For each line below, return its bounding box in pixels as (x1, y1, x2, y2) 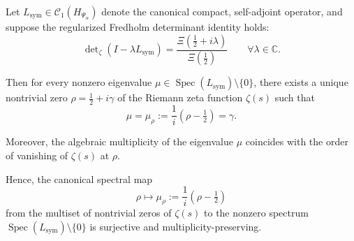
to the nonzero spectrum (204, 205, 309, 220)
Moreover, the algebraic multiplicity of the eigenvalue (6, 134, 234, 149)
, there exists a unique (253, 75, 348, 89)
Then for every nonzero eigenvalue (6, 75, 152, 89)
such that (274, 90, 315, 105)
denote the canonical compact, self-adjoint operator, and (101, 4, 343, 18)
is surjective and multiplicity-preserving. (89, 219, 262, 233)
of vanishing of (6, 147, 68, 162)
